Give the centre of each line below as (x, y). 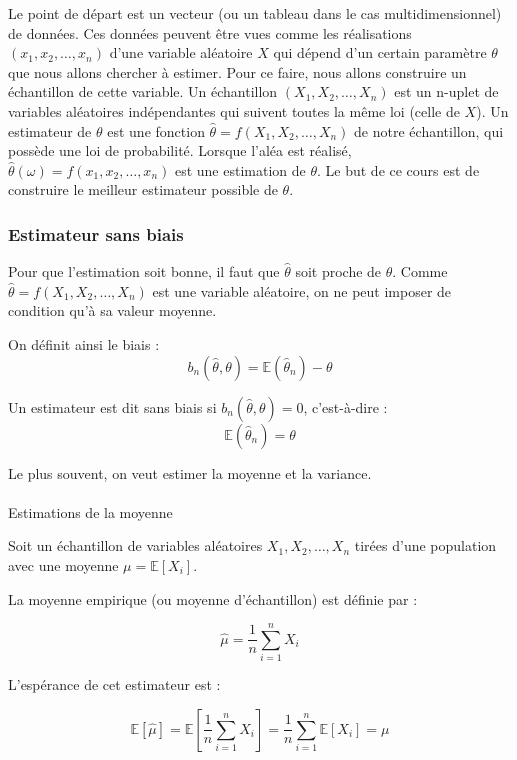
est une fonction (156, 130)
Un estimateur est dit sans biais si (112, 406)
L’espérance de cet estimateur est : (114, 684)
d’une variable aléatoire (181, 52)
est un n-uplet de (446, 91)
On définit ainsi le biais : (84, 343)
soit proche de (338, 271)
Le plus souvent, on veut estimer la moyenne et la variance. (190, 472)
